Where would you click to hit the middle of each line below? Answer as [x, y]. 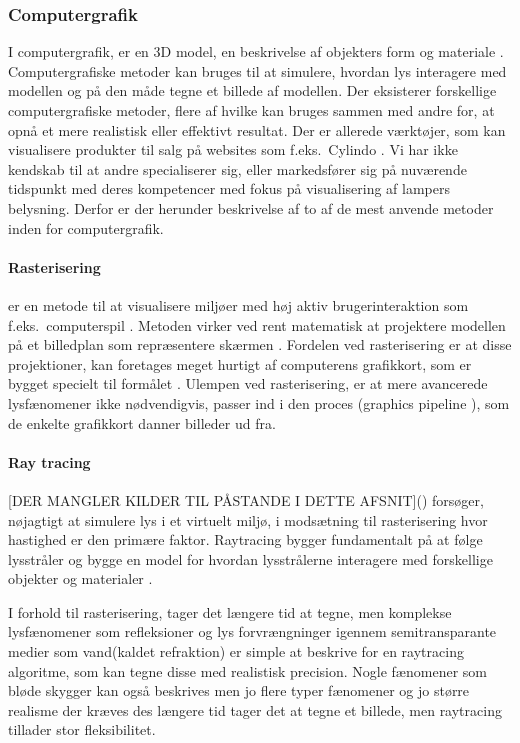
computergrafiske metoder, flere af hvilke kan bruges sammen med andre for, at [251, 110]
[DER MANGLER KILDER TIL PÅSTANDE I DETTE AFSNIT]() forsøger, [246, 499]
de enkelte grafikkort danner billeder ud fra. [142, 422]
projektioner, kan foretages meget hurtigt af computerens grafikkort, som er [240, 363]
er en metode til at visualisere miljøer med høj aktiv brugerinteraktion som [238, 304]
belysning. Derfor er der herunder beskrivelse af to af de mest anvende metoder [251, 207]
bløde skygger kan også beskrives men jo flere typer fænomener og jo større [239, 690]
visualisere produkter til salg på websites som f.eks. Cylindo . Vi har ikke [233, 149]
